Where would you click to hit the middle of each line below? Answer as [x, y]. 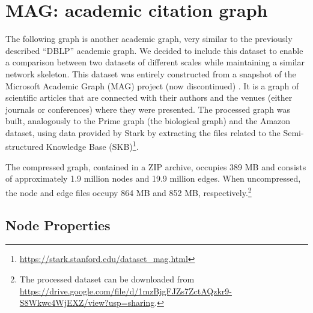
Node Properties [58, 225]
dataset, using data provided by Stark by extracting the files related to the [143, 132]
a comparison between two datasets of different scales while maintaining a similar [155, 62]
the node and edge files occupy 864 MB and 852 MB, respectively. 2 [129, 191]
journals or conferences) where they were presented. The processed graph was [148, 109]
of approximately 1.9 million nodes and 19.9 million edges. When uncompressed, [153, 178]
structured [25, 147]
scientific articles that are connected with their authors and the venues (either [149, 97]
